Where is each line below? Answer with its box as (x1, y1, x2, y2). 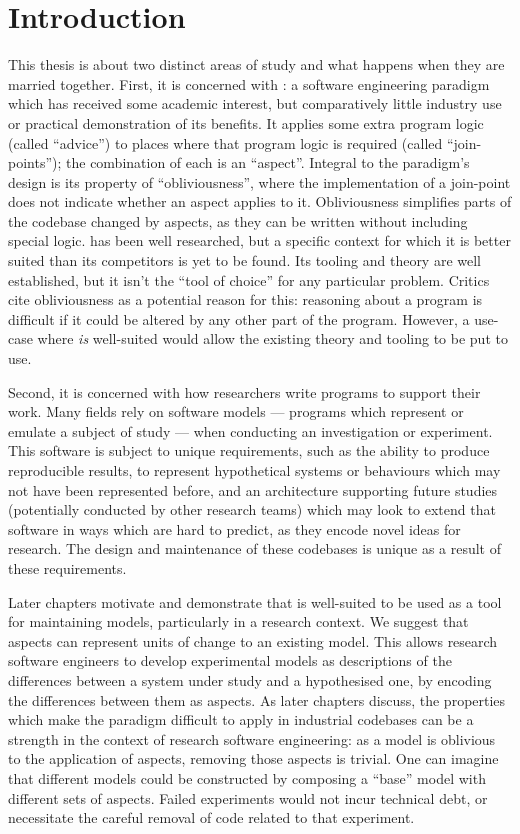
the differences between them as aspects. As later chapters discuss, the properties (8, 689, 506, 710)
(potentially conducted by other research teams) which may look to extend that (8, 499, 496, 520)
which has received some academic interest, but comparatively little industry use (8, 93, 502, 114)
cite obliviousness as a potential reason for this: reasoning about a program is (8, 289, 483, 310)
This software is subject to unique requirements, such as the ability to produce (8, 440, 490, 461)
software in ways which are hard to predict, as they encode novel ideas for (8, 518, 461, 539)
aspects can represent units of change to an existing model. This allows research (8, 630, 498, 651)
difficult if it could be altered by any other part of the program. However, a (8, 308, 470, 329)
